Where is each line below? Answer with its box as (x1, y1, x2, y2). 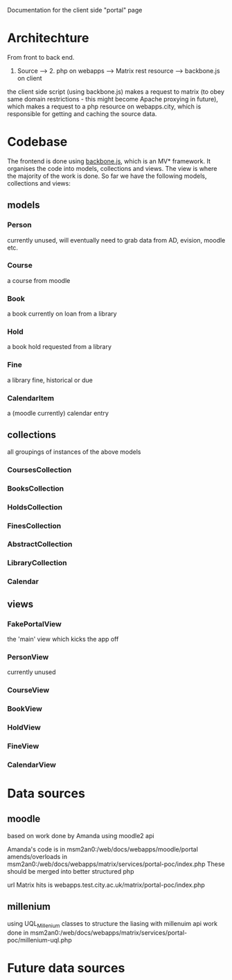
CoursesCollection (7, 465, 72, 475)
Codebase (7, 134, 68, 150)
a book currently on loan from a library (7, 309, 117, 318)
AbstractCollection (7, 539, 73, 549)
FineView (7, 741, 39, 751)
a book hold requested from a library (7, 343, 112, 351)
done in (7, 928, 29, 937)
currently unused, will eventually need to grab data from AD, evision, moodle (7, 236, 226, 244)
